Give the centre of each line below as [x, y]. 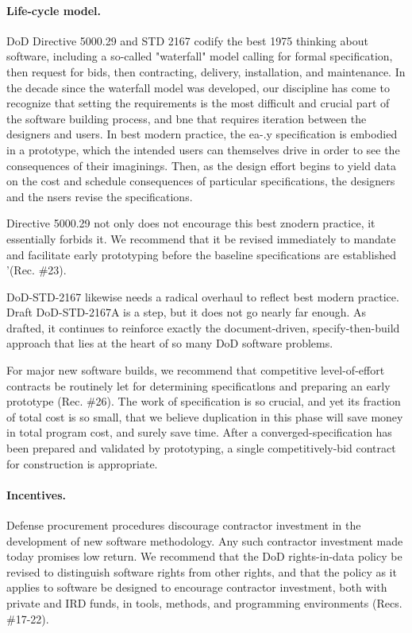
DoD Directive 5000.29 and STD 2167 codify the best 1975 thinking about [187, 40]
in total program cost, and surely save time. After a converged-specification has [199, 432]
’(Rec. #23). [37, 270]
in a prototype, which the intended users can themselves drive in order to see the [203, 149]
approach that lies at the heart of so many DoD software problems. [170, 343]
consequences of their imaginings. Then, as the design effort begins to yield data [201, 165]
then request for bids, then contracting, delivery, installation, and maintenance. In [206, 71]
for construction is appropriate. [82, 463]
